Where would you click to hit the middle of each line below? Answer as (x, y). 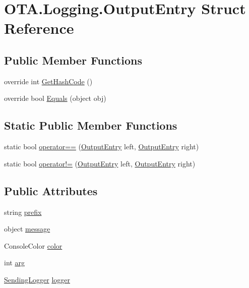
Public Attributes (51, 190)
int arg (14, 263)
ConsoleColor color (33, 245)
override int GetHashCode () (48, 81)
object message (27, 229)
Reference (39, 28)
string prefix (23, 212)
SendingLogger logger (37, 279)
